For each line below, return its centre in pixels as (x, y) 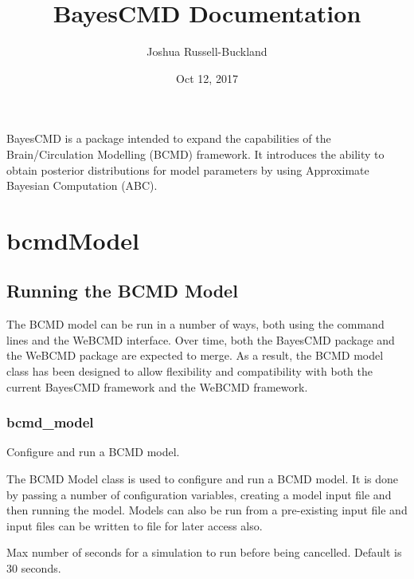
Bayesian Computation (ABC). (82, 185)
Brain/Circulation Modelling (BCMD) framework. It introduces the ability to (195, 154)
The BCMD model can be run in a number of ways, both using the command (195, 324)
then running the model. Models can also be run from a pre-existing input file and (207, 510)
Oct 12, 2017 (207, 78)
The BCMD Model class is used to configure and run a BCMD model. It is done (202, 479)
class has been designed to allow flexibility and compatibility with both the (189, 371)
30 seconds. (34, 568)
